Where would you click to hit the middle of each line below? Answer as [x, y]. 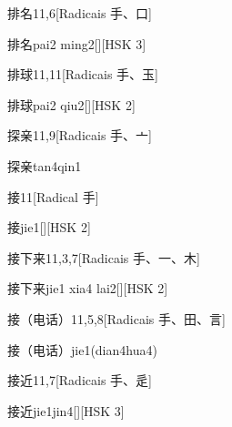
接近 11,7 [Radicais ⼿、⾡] [80, 380]
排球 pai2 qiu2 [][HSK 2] [71, 104]
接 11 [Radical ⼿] [53, 196]
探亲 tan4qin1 [45, 165]
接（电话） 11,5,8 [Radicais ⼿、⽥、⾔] [116, 318]
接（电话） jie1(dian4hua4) [82, 349]
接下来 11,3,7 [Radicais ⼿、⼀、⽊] [104, 257]
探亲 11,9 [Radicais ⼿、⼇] [80, 135]
